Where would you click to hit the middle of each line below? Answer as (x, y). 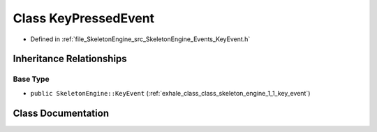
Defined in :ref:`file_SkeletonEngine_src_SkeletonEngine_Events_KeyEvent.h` (140, 39)
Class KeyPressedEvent (84, 18)
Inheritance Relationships (70, 59)
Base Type (31, 79)
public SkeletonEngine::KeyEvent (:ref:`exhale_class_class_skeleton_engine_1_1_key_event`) (170, 93)
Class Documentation (61, 113)
